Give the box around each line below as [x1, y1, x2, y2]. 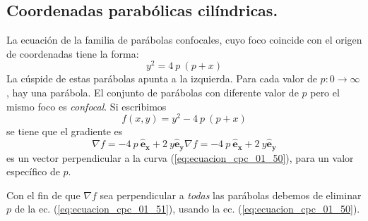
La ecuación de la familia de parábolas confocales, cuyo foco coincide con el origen [6, 32, 362, 47]
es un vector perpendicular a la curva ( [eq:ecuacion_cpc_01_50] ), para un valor [6, 150, 354, 165]
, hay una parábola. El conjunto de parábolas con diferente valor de [6, 85, 299, 100]
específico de [6, 164, 60, 179]
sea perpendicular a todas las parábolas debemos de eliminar [100, 187, 362, 202]
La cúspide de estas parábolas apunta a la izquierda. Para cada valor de [6, 71, 317, 86]
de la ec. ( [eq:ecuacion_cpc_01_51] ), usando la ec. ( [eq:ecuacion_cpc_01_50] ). [14, 201, 360, 216]
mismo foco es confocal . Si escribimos [6, 99, 167, 113]
